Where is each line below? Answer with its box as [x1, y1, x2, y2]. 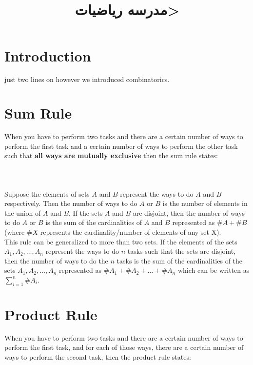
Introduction [4, 46, 91, 66]
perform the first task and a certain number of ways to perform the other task [4, 141, 238, 151]
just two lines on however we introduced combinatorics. [4, 74, 170, 84]
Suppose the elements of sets [4, 188, 90, 199]
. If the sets [69, 207, 103, 218]
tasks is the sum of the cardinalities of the [117, 255, 243, 265]
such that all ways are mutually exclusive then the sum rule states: [4, 150, 218, 161]
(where [4, 226, 25, 237]
